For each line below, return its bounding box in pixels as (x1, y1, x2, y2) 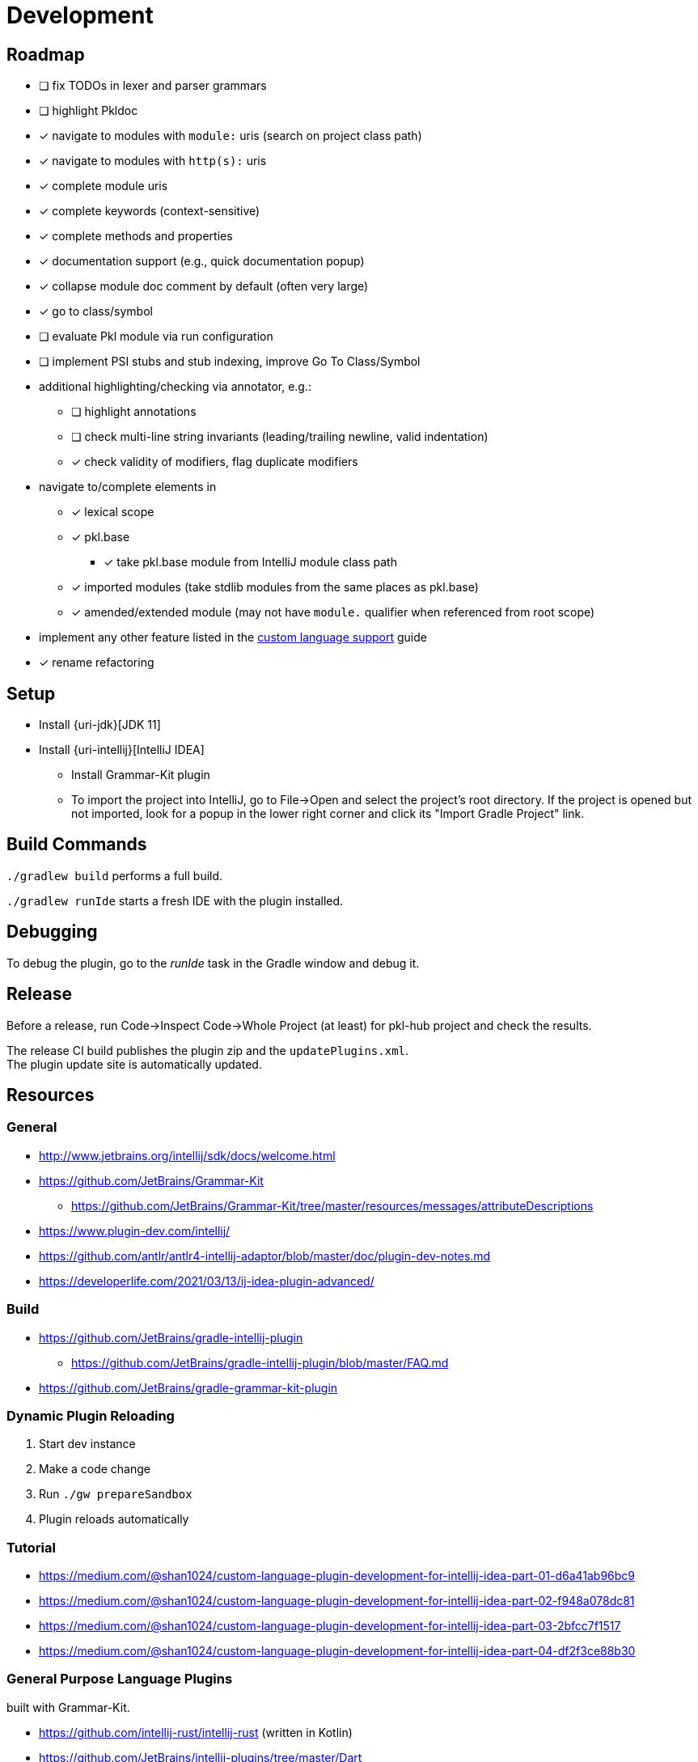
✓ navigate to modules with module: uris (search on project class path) (39, 129, 422, 143)
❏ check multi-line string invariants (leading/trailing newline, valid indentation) (71, 430, 489, 444)
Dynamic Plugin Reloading (6, 1407, 175, 1424)
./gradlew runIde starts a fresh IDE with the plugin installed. (6, 893, 344, 908)
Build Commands (6, 834, 147, 855)
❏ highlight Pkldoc (39, 104, 138, 118)
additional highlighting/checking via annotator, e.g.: (39, 379, 311, 394)
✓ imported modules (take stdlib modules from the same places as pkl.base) (71, 580, 479, 595)
